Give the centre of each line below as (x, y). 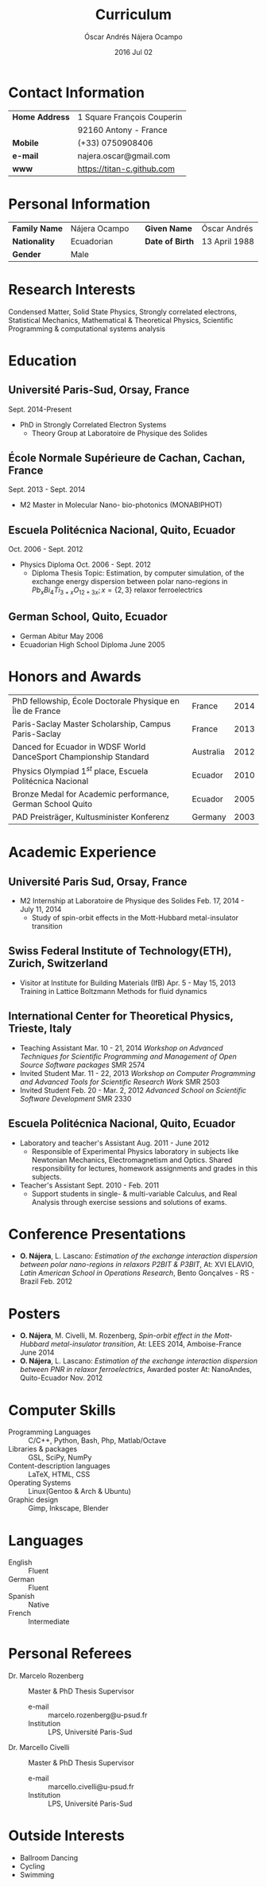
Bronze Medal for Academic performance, (91, 794)
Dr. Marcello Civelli (39, 1748)
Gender (27, 254)
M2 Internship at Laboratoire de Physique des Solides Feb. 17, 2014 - (132, 901)
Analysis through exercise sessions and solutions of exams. (129, 1202)
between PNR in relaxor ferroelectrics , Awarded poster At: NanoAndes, (136, 1370)
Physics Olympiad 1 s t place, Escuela (80, 770)
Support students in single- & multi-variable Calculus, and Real (134, 1193)
